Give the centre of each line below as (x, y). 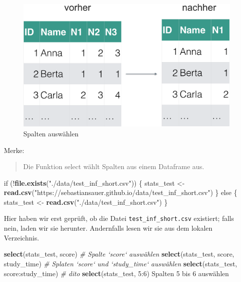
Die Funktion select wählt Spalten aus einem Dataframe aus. (114, 166)
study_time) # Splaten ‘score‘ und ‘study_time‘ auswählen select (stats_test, (120, 263)
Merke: (14, 150)
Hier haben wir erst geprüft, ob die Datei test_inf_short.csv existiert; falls (119, 218)
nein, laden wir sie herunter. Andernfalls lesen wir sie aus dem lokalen (108, 228)
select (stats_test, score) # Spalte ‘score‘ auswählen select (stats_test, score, (119, 254)
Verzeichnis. (22, 237)
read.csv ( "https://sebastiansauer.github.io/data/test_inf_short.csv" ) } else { (121, 192)
